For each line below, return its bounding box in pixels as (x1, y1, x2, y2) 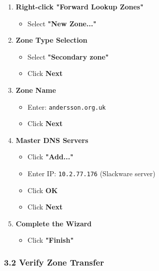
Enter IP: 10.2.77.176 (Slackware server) (27, 168, 156, 178)
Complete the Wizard (15, 218, 92, 228)
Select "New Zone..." (27, 18, 97, 28)
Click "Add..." (27, 151, 74, 162)
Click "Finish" (27, 235, 74, 245)
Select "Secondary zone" (27, 51, 109, 62)
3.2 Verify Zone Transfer (4, 256, 104, 268)
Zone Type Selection (15, 35, 87, 45)
